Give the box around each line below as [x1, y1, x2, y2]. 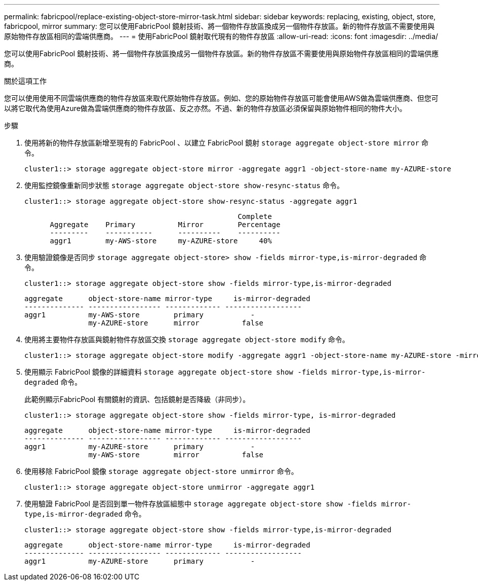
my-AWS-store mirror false [88, 451, 264, 459]
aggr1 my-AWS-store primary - [24, 311, 255, 319]
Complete [237, 212, 272, 221]
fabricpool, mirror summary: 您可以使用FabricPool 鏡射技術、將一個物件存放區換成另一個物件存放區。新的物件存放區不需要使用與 [4, 22, 435, 30]
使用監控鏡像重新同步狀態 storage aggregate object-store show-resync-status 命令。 [24, 181, 344, 190]
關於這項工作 [4, 77, 47, 85]
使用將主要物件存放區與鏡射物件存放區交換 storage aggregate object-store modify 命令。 [24, 335, 349, 344]
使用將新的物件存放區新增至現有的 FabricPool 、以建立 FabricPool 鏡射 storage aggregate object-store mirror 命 [24, 138, 428, 147]
